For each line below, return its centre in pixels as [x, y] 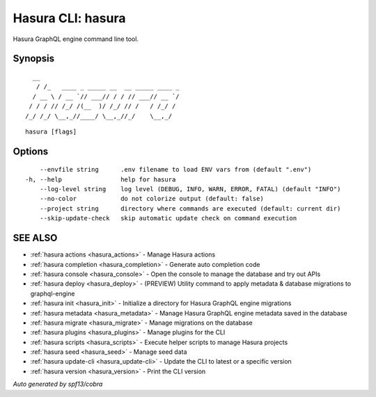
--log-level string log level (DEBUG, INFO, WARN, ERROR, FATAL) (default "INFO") [190, 189]
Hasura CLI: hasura [69, 18]
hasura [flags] [51, 131]
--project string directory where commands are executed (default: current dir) [190, 208]
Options [31, 151]
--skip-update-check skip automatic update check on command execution [168, 218]
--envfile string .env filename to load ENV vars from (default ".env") [175, 170]
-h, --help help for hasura [101, 179]
